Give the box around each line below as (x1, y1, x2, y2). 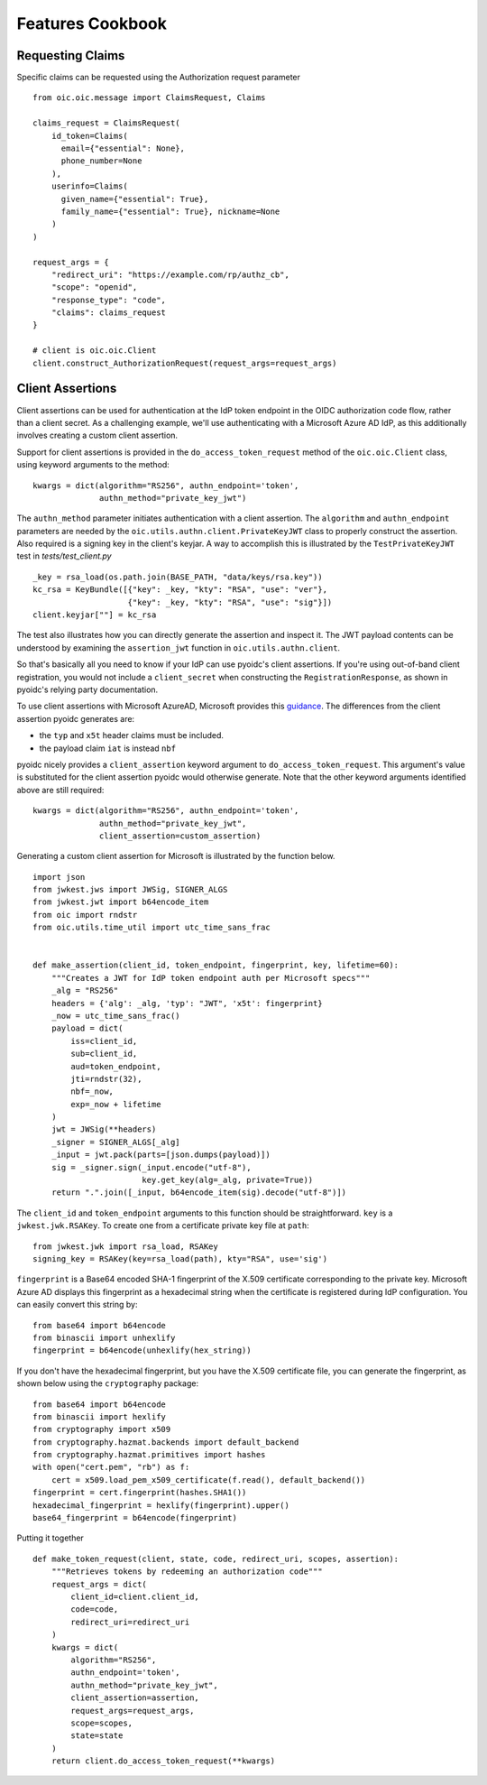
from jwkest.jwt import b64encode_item (32, 897, 209, 907)
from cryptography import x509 (32, 1424, 171, 1435)
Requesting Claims (16, 48, 125, 63)
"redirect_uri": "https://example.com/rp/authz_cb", (51, 269, 290, 280)
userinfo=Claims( (51, 181, 128, 191)
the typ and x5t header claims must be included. (39, 730, 225, 741)
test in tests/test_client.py (16, 550, 112, 561)
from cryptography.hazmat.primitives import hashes (32, 1449, 266, 1460)
